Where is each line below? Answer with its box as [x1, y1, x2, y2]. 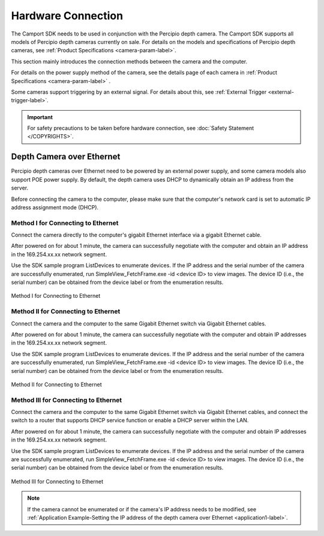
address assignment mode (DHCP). [11, 203, 99, 211]
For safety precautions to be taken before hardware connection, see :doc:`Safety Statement [27, 125, 254, 132]
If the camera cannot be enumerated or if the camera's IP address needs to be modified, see [27, 505, 257, 513]
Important [27, 113, 53, 120]
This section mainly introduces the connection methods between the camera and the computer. [11, 58, 248, 65]
